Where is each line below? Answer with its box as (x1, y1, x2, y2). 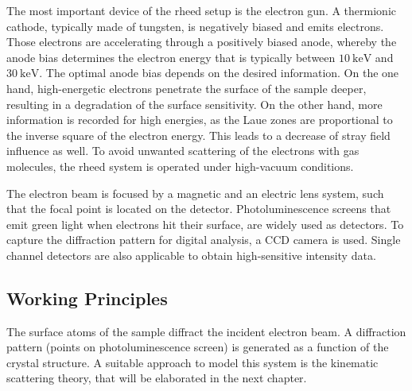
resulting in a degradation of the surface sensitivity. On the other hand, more (6, 95, 383, 112)
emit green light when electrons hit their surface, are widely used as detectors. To (6, 215, 404, 232)
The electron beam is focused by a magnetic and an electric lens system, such (6, 184, 384, 201)
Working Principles (6, 285, 168, 310)
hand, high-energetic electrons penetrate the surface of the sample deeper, (6, 79, 367, 96)
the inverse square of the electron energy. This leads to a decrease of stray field (6, 126, 391, 143)
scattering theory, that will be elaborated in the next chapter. (6, 370, 307, 386)
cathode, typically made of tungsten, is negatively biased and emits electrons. (6, 17, 384, 34)
